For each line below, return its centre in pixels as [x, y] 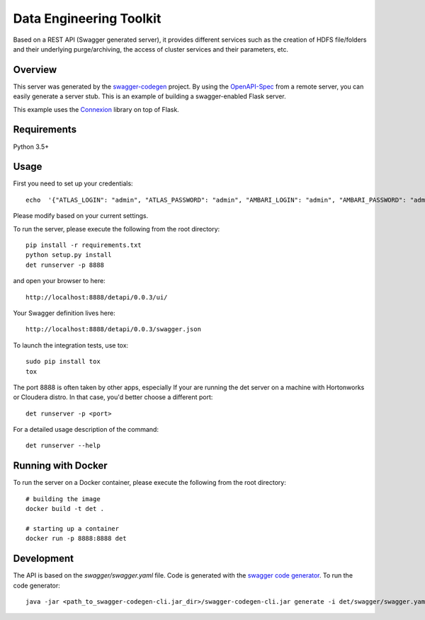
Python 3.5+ [31, 147]
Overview [35, 70]
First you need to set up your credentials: [73, 183]
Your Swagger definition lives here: [64, 313]
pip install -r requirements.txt [84, 245]
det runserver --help [63, 446]
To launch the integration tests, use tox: [71, 345]
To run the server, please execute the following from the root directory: [117, 229]
